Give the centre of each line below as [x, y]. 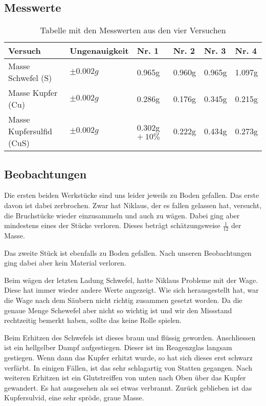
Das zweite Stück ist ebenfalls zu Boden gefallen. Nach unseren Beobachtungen [128, 252]
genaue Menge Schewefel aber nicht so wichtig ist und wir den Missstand [118, 310]
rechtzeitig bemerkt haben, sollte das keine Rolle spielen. [93, 320]
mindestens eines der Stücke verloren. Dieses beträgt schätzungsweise [112, 225]
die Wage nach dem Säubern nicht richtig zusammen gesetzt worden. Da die [123, 300]
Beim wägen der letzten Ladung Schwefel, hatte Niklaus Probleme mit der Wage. [131, 280]
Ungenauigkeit [99, 51]
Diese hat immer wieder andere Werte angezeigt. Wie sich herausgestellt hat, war [131, 290]
